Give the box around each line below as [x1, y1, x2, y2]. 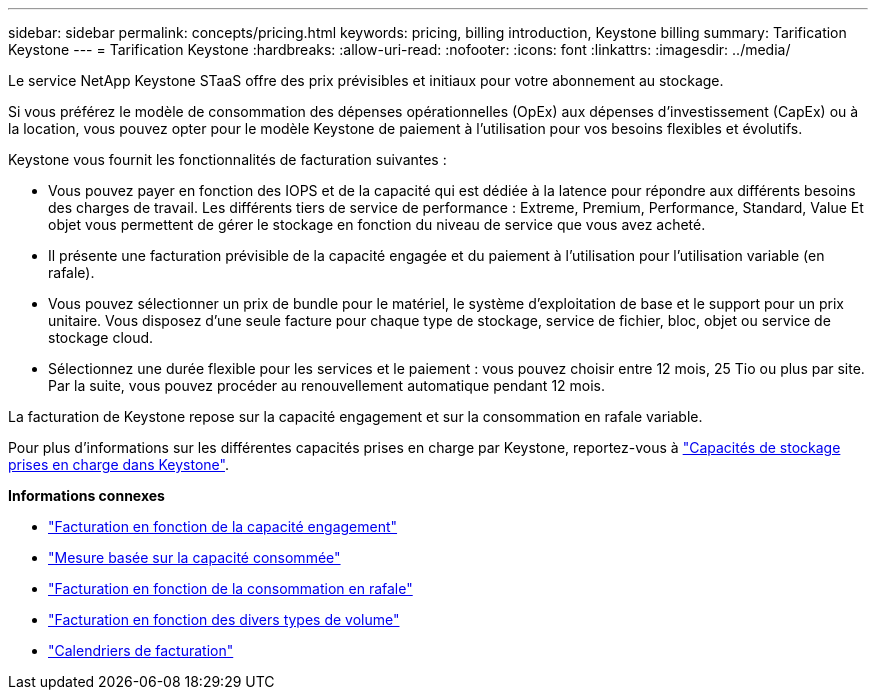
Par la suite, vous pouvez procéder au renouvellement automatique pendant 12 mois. [48, 377, 606, 394]
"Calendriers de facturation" [48, 642, 234, 659]
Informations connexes [8, 487, 165, 504]
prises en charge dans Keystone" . [8, 456, 229, 473]
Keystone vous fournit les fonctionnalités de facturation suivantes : [8, 151, 447, 168]
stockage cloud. [48, 329, 154, 346]
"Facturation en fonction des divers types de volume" [48, 611, 400, 628]
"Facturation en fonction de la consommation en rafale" [48, 580, 413, 597]
